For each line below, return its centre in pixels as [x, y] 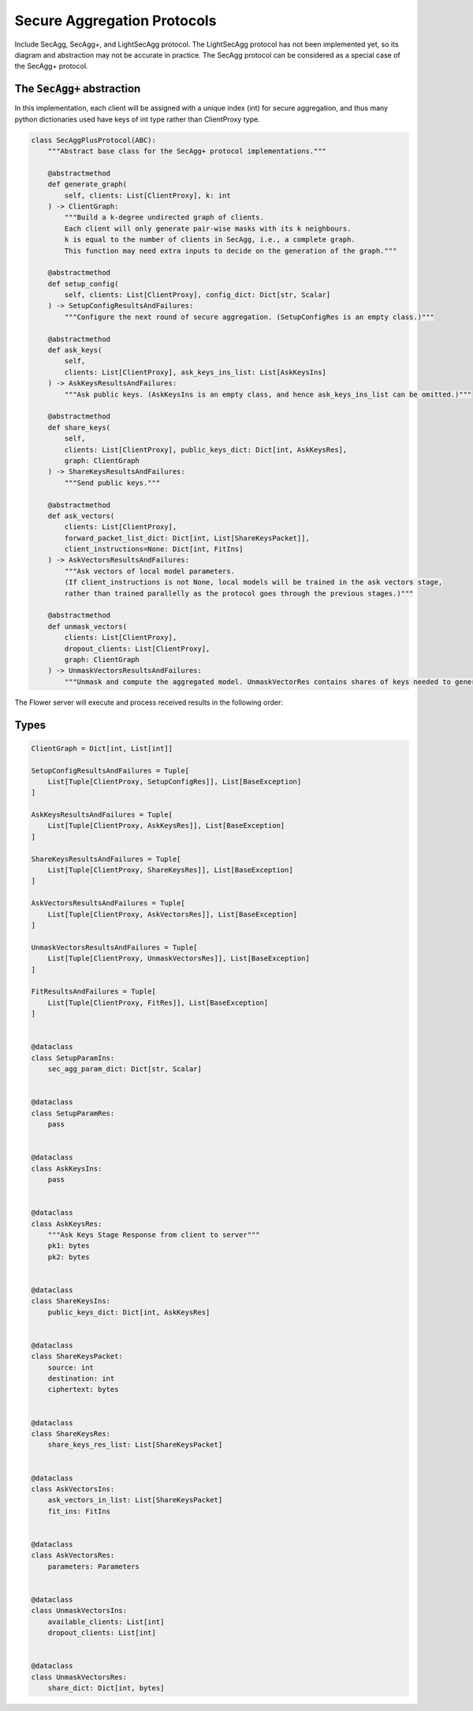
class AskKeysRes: [67, 1224]
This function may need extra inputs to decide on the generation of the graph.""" [231, 250]
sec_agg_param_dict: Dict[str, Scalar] [125, 1069]
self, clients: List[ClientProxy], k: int [148, 195]
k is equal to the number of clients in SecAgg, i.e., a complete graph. [210, 240]
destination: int [81, 1378]
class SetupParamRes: [73, 1113]
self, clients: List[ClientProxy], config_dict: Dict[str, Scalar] [197, 295]
